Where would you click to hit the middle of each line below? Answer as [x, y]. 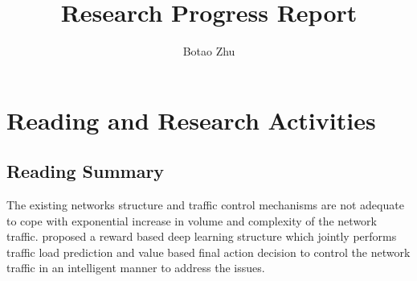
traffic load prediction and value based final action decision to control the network [208, 252]
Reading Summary [86, 171]
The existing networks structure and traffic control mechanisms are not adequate [205, 205]
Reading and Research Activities [191, 120]
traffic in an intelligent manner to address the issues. [136, 268]
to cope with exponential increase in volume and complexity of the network [192, 220]
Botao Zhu [209, 51]
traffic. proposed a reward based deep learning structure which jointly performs [202, 236]
